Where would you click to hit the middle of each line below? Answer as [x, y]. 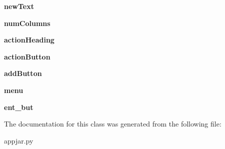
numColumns [27, 23]
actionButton [27, 56]
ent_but [19, 107]
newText [19, 6]
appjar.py [19, 140]
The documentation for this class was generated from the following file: [113, 124]
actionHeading [29, 40]
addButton [23, 73]
